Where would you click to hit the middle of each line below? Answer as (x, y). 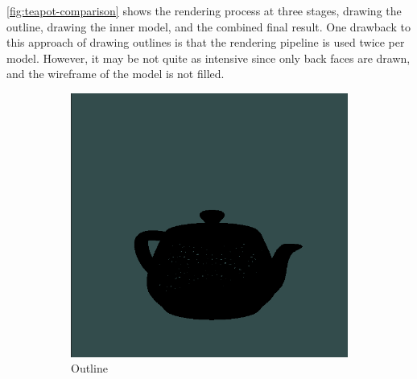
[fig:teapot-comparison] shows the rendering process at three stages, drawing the (204, 10)
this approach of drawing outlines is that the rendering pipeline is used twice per (206, 42)
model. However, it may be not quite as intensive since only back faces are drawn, (208, 58)
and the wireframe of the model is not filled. (116, 74)
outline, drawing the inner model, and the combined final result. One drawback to (208, 26)
